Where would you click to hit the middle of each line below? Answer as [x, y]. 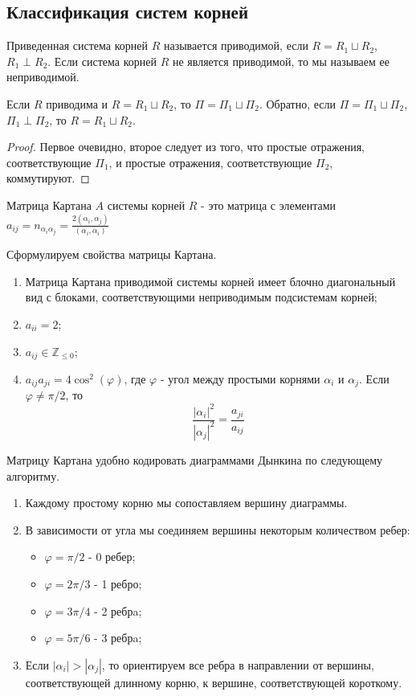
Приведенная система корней [77, 45]
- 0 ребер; [112, 557]
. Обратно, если [297, 103]
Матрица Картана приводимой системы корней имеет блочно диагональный [210, 281]
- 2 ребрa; [118, 610]
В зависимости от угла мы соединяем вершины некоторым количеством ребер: [218, 529]
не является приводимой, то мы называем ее [281, 61]
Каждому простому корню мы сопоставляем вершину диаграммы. [186, 503]
